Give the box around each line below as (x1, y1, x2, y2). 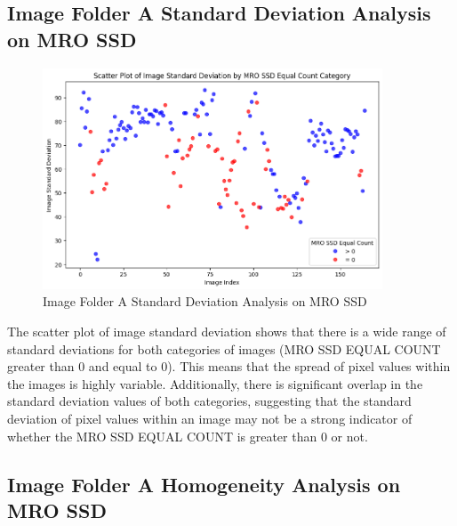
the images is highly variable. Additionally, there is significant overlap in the (7, 374, 423, 392)
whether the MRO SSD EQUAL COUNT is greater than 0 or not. (7, 426, 368, 445)
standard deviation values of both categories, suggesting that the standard (7, 392, 412, 410)
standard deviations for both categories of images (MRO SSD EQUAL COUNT (7, 339, 441, 358)
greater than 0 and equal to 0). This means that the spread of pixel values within (7, 357, 451, 376)
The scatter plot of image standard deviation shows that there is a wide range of (7, 321, 446, 340)
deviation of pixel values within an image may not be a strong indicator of (7, 409, 413, 427)
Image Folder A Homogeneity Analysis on (7, 470, 401, 498)
